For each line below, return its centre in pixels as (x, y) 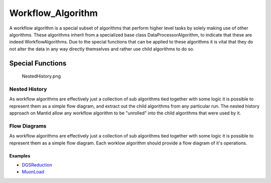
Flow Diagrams (28, 126)
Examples (20, 155)
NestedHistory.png (41, 76)
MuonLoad (33, 172)
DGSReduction (37, 164)
